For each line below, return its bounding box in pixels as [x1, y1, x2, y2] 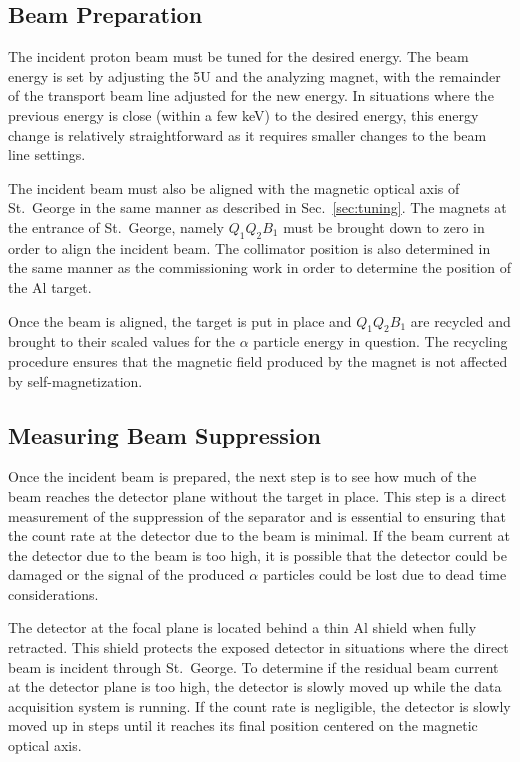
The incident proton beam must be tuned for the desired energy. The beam [8, 46, 469, 67]
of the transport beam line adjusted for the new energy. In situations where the [8, 85, 494, 106]
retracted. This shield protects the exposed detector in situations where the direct [8, 637, 509, 658]
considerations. [8, 583, 99, 604]
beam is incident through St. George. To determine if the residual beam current [8, 656, 499, 677]
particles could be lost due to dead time [262, 564, 507, 585]
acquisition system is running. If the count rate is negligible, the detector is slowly [8, 695, 511, 716]
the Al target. [8, 276, 92, 297]
